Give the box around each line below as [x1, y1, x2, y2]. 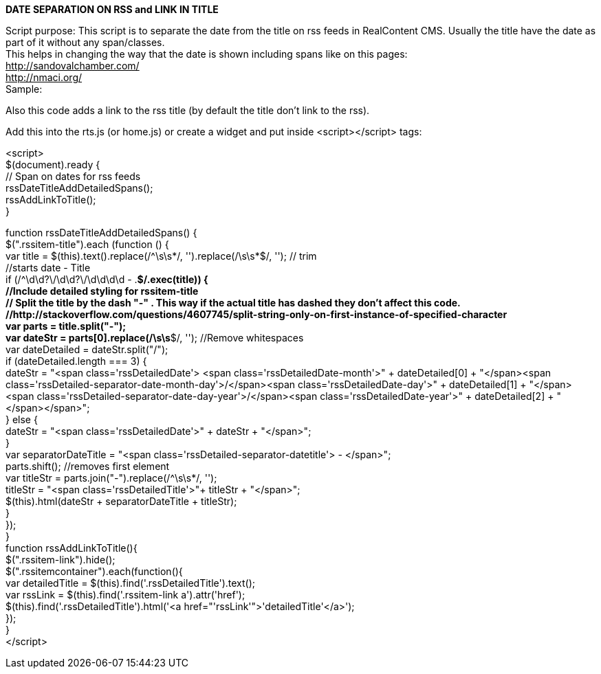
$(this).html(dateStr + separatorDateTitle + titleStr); [6, 495, 237, 507]
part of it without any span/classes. [6, 36, 165, 48]
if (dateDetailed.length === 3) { [6, 355, 147, 367]
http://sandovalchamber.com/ [6, 60, 140, 71]
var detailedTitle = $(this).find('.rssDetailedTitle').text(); [6, 577, 256, 589]
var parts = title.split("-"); [6, 320, 127, 332]
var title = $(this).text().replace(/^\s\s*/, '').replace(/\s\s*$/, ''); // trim [6, 250, 317, 262]
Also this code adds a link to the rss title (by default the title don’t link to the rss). [6, 104, 370, 116]
